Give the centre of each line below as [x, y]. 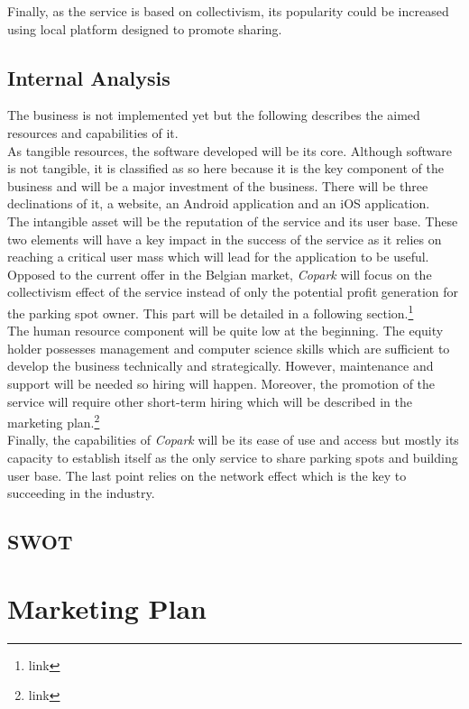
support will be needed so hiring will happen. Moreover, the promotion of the [221, 383]
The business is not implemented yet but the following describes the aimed [214, 115]
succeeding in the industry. [81, 493]
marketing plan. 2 [54, 421]
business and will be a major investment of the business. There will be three [218, 185]
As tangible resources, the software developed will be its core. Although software [230, 150]
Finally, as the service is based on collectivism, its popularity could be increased [228, 11]
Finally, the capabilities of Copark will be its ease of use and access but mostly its [233, 440]
